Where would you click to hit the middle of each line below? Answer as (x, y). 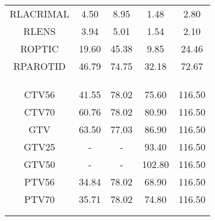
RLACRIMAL (40, 14)
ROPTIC (39, 48)
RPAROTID (39, 66)
